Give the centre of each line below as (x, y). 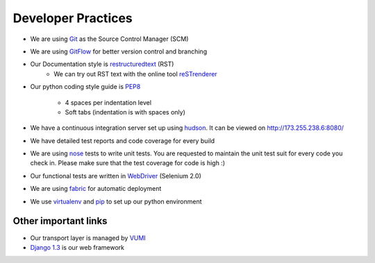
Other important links (60, 221)
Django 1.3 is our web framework (77, 247)
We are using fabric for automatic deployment (96, 189)
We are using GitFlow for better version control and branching (119, 51)
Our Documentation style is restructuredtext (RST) (102, 64)
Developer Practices (73, 18)
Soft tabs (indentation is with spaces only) (125, 112)
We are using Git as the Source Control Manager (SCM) (109, 39)
